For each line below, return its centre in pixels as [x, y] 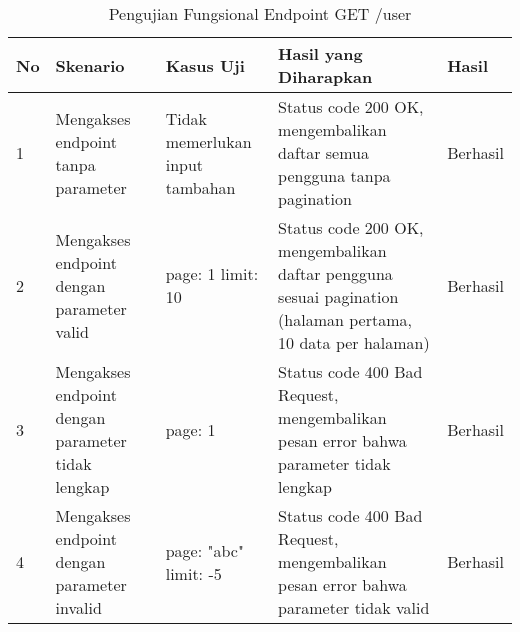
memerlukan [208, 141]
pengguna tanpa [334, 175]
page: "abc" [204, 550]
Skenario [90, 65]
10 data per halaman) [354, 342]
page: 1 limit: [212, 273]
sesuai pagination [338, 296]
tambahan [200, 187]
